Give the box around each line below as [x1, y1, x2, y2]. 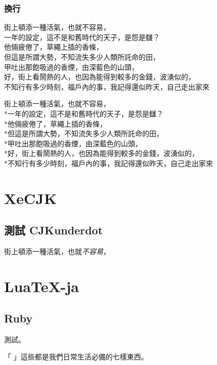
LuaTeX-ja [4, 275, 79, 296]
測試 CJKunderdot [4, 222, 103, 238]
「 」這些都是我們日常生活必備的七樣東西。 [4, 351, 148, 361]
